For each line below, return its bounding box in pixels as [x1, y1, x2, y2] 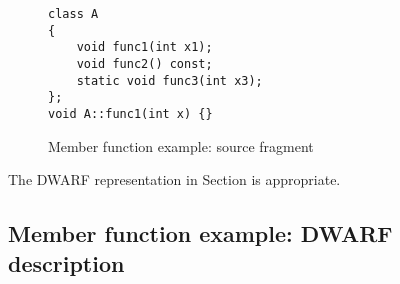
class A [48, 7, 99, 21]
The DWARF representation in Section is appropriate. [8, 169, 341, 190]
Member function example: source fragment [48, 135, 314, 156]
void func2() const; [76, 56, 213, 71]
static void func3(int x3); [76, 73, 263, 88]
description [8, 247, 125, 278]
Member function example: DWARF [8, 218, 393, 249]
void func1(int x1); [76, 40, 213, 55]
